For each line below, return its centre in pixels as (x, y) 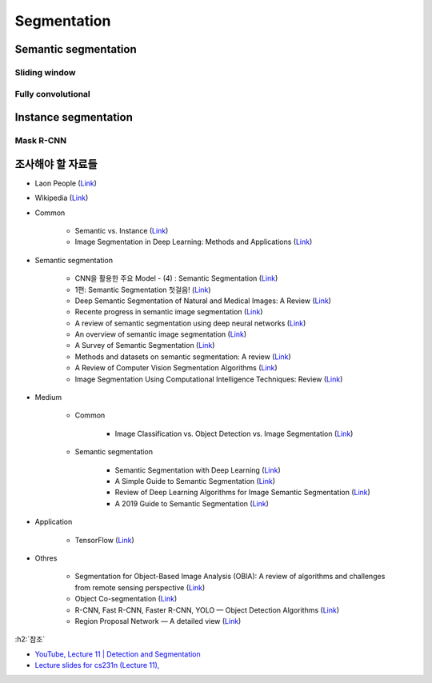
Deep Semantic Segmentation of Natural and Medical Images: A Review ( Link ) (203, 301)
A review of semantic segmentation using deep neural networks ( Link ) (190, 323)
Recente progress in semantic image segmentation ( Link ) (169, 312)
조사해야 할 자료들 (56, 164)
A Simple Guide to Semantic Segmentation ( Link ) (195, 481)
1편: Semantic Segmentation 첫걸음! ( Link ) (143, 290)
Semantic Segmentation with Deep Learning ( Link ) (198, 470)
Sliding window (45, 72)
